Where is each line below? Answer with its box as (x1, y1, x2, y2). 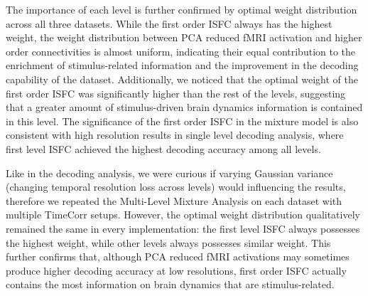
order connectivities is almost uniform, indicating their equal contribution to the (6, 43, 356, 58)
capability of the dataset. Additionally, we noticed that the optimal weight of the (6, 71, 358, 86)
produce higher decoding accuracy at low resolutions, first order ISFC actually (6, 263, 347, 277)
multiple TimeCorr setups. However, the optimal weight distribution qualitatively (6, 207, 360, 222)
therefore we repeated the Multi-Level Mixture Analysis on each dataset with (6, 193, 342, 208)
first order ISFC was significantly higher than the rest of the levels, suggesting (6, 85, 346, 100)
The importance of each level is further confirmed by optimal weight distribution (6, 2, 357, 16)
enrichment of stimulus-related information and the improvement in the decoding (6, 58, 359, 73)
